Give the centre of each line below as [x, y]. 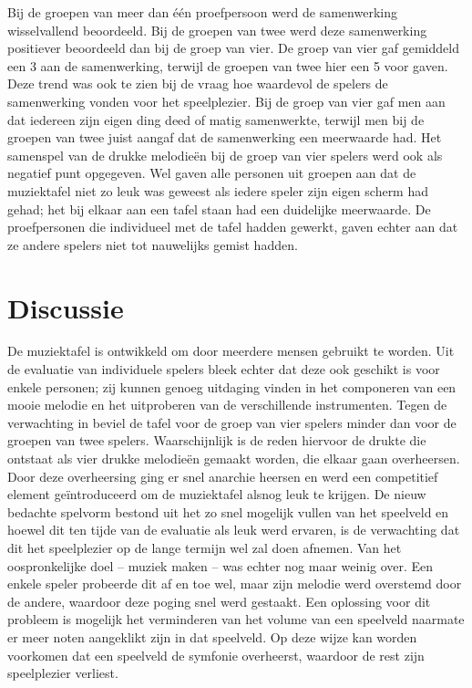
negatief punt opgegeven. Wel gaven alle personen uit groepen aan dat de [212, 173]
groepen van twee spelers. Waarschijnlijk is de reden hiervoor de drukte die [217, 440]
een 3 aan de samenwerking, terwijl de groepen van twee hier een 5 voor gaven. [228, 65]
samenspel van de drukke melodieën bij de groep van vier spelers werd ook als [225, 155]
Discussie [66, 307]
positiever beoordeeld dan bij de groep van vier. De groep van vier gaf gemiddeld [233, 48]
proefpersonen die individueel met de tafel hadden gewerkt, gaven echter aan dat [233, 227]
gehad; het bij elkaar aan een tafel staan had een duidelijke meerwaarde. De [219, 208]
